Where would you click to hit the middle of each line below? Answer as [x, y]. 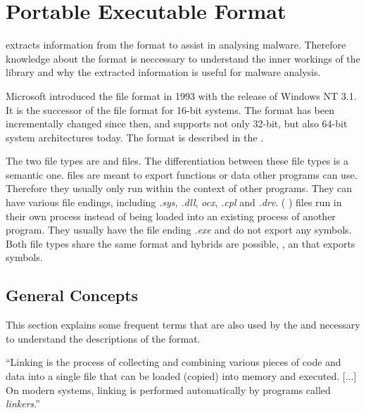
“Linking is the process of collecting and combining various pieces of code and [173, 362]
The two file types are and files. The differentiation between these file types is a [177, 161]
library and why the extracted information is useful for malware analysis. [163, 72]
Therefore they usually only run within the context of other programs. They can [179, 188]
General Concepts [72, 295]
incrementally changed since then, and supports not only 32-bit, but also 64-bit [177, 123]
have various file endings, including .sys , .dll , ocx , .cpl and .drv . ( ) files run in [174, 202]
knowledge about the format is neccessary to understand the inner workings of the [183, 58]
